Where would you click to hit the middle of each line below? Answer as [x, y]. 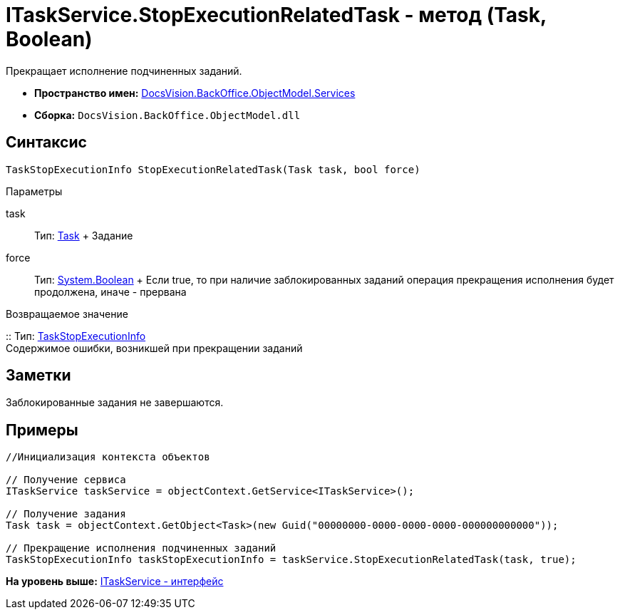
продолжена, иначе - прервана [110, 291]
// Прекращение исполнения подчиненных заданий [141, 548]
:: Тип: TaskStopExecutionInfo [76, 336]
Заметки [38, 376]
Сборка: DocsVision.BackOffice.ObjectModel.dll [167, 115]
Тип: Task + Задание [84, 235]
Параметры [34, 191]
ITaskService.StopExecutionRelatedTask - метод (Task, [276, 15]
